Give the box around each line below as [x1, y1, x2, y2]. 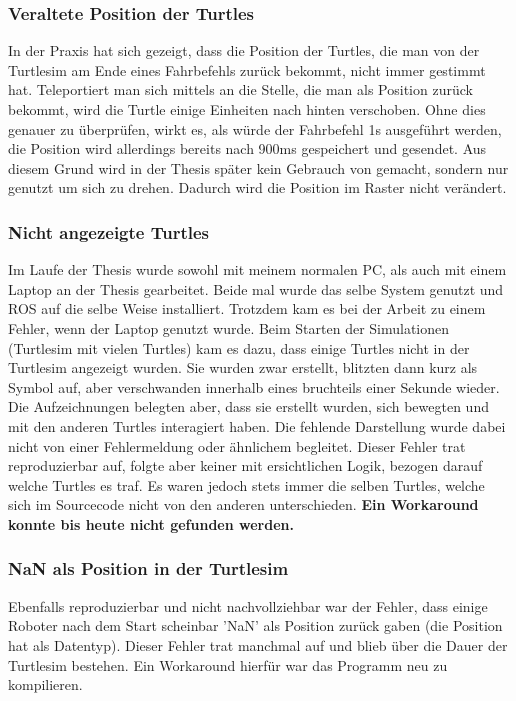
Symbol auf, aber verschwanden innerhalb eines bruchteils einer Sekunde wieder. [8, 376, 500, 397]
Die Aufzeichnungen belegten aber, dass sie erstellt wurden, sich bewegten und [8, 396, 489, 417]
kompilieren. [8, 674, 83, 695]
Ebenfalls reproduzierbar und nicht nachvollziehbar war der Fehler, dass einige [8, 595, 488, 616]
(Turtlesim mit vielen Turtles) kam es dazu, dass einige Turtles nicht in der [8, 337, 470, 358]
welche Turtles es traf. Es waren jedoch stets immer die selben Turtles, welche [8, 474, 485, 495]
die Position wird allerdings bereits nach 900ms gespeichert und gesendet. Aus [8, 138, 487, 159]
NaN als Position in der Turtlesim [8, 556, 289, 581]
